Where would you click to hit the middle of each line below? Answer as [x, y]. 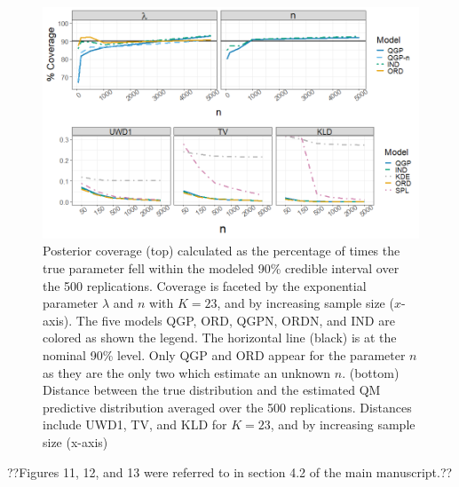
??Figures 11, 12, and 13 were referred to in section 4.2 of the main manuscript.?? [230, 471]
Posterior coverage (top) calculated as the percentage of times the [222, 251]
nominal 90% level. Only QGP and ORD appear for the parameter [224, 354]
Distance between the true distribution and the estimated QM [212, 390]
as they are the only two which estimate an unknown [187, 372]
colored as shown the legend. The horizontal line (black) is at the [220, 338]
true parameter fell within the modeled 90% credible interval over [221, 267]
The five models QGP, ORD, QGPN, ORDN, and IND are [235, 320]
